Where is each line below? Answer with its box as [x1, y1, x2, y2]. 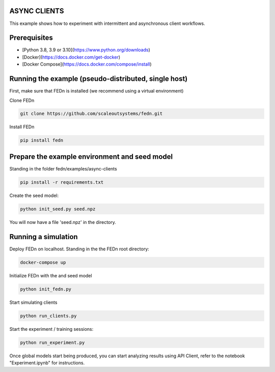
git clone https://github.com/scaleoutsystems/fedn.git [20, 111, 163, 117]
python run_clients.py [20, 313, 77, 319]
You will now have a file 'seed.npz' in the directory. [9, 219, 117, 225]
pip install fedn [20, 137, 64, 144]
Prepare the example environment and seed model [9, 152, 173, 161]
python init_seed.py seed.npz [20, 206, 96, 212]
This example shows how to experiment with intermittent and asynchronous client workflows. [9, 20, 206, 26]
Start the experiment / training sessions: [9, 326, 94, 332]
